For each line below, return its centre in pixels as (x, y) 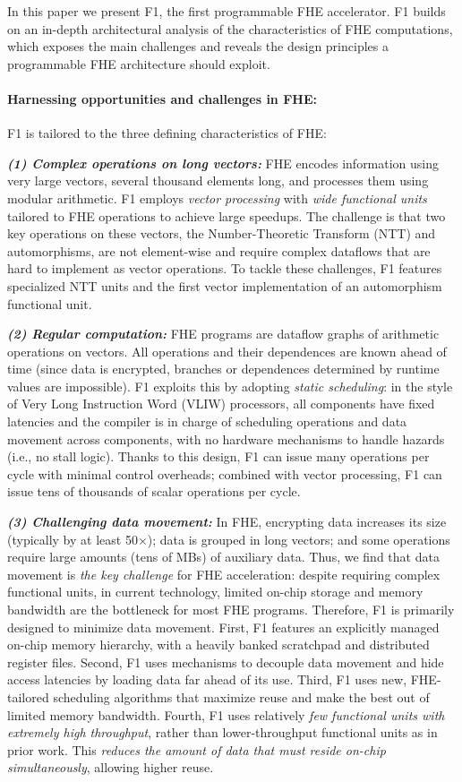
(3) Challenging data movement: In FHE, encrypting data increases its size (227, 522)
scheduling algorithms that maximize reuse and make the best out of (241, 696)
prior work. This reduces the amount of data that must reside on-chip (197, 749)
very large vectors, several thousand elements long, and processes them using (218, 180)
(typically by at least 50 (73, 539)
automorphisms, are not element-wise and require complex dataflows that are (219, 250)
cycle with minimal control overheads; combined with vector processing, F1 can (225, 473)
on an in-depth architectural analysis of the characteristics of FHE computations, (230, 28)
